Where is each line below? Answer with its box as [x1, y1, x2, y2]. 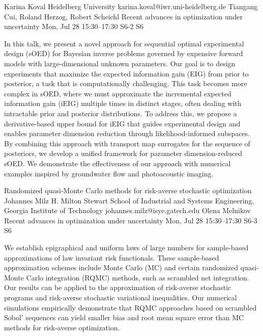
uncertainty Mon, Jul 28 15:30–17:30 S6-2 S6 [4, 21, 144, 32]
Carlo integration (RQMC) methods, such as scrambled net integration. [26, 272, 249, 282]
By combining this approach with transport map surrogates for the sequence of [4, 138, 250, 148]
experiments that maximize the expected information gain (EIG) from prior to [4, 68, 249, 79]
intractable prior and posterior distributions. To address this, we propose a [4, 108, 237, 118]
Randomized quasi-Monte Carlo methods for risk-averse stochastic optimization [4, 185, 252, 196]
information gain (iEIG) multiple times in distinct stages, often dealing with [4, 98, 242, 109]
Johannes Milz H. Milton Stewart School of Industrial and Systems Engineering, [4, 195, 254, 205]
